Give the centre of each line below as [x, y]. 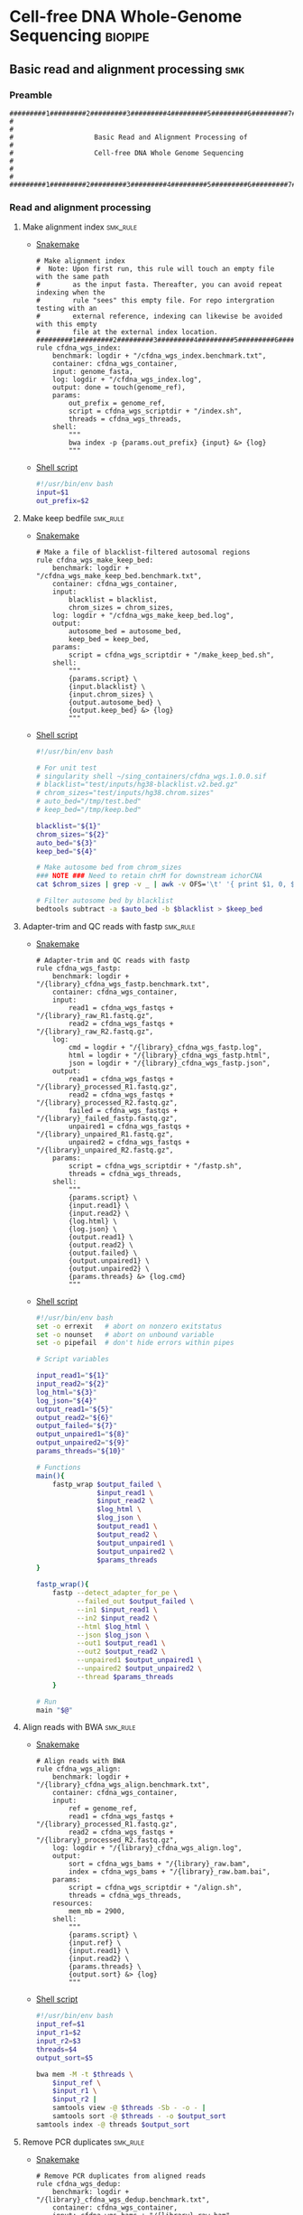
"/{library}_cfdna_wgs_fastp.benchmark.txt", [123, 984]
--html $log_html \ [113, 1626]
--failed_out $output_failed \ [135, 1602]
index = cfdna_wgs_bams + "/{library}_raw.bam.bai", [169, 1872]
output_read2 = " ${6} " [74, 1417]
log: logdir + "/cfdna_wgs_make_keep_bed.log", [143, 615]
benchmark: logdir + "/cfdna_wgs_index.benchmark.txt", [160, 356]
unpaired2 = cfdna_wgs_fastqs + [129, 1142]
